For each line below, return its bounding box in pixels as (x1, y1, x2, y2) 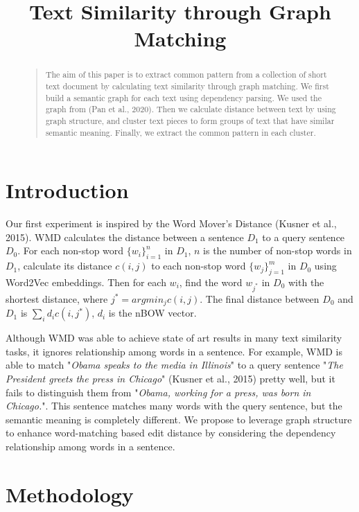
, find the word (179, 275, 243, 290)
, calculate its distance (17, 258, 112, 273)
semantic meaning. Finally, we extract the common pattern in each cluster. (45, 126, 316, 138)
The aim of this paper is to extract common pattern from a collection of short (45, 69, 327, 80)
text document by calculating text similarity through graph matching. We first (45, 80, 329, 92)
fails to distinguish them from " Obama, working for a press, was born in (6, 385, 311, 399)
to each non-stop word (151, 258, 246, 273)
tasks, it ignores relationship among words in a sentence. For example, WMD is (6, 344, 343, 358)
